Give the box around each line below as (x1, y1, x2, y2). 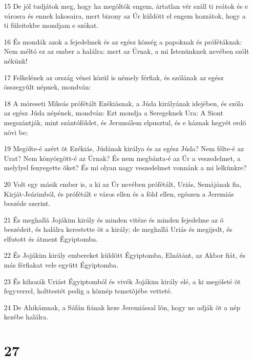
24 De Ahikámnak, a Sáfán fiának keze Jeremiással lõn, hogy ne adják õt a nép (4, 302, 240, 312)
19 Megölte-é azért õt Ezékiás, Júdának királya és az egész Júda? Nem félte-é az (4, 143, 244, 154)
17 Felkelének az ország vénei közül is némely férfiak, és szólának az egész (4, 72, 224, 82)
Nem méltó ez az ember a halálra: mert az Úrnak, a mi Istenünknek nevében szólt (4, 46, 249, 56)
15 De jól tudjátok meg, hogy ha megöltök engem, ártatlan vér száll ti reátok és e (4, 1, 248, 11)
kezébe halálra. (4, 312, 48, 322)
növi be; (4, 127, 28, 137)
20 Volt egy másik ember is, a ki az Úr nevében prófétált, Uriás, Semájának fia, (4, 179, 242, 189)
